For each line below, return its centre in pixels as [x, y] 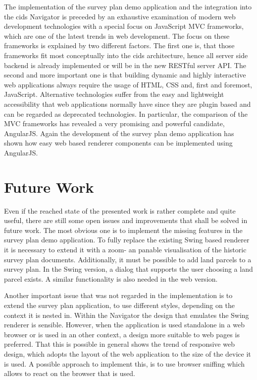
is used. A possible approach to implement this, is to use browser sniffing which [125, 363]
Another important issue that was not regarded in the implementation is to [118, 295]
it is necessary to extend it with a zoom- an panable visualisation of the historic [125, 249]
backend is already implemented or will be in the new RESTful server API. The [125, 65]
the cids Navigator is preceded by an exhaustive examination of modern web [120, 16]
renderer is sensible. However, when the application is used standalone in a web [124, 325]
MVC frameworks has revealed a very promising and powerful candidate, [114, 123]
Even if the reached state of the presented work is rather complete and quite [120, 210]
